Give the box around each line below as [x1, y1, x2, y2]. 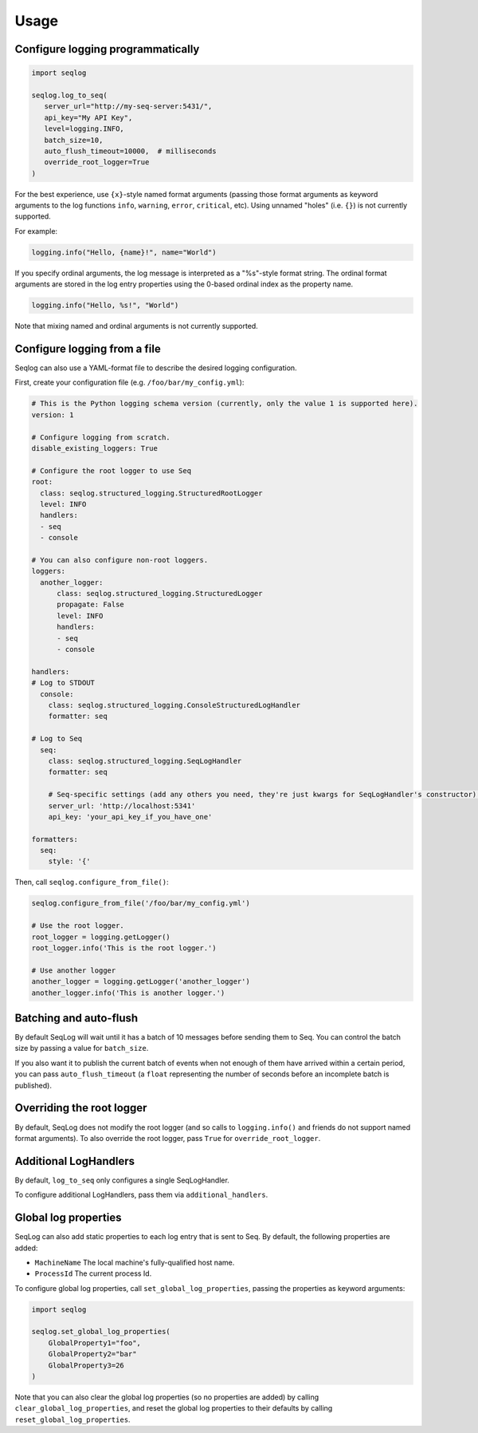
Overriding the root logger [14, 1101, 147, 1115]
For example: [14, 226, 58, 235]
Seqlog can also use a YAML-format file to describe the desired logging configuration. [14, 363, 298, 373]
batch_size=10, [44, 136, 104, 144]
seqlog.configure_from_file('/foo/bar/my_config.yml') [31, 898, 250, 908]
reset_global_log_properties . [14, 1415, 131, 1424]
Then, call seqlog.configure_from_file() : [14, 878, 169, 887]
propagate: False [57, 600, 125, 610]
